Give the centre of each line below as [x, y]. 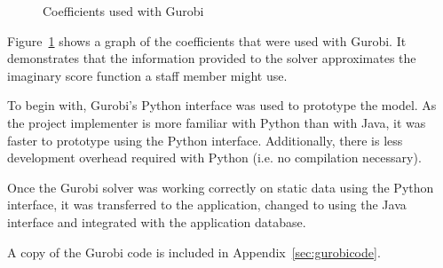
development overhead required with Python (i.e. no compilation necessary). [214, 158]
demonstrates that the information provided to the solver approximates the [212, 58]
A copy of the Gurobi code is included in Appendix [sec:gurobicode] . [194, 252]
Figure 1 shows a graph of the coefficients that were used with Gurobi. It [207, 40]
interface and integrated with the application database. [157, 221]
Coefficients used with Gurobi [123, 11]
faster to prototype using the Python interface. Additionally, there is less [205, 140]
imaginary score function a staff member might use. [147, 75]
